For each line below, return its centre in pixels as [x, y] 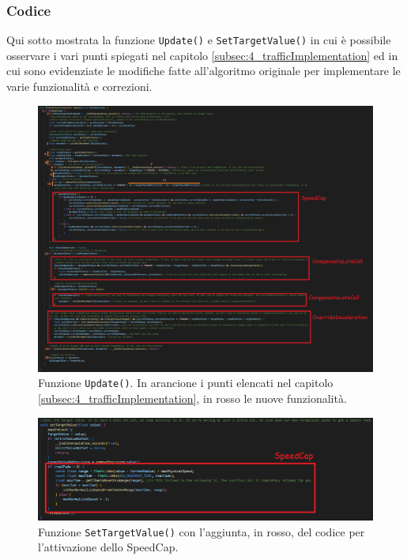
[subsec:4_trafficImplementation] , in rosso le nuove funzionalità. [192, 398]
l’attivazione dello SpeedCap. [108, 547]
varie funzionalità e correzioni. [79, 86]
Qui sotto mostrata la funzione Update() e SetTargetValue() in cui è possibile [199, 40]
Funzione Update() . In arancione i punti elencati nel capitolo [186, 383]
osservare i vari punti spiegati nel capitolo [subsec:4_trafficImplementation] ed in [202, 55]
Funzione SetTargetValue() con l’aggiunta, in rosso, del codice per [202, 531]
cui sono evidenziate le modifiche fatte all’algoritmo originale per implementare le [203, 71]
